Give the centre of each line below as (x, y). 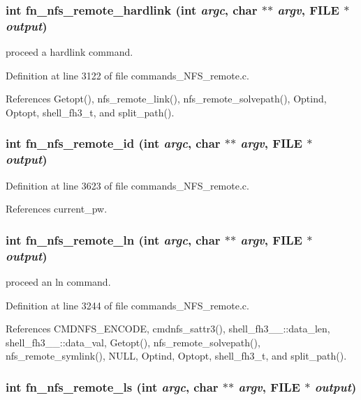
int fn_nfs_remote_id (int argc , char (113, 143)
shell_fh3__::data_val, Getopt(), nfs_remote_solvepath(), (133, 342)
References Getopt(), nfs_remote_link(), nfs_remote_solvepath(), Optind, (166, 99)
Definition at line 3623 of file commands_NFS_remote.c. (127, 185)
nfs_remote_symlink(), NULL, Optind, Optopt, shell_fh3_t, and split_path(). (176, 356)
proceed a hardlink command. (69, 52)
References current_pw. (57, 209)
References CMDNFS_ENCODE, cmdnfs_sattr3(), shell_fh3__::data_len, (168, 329)
